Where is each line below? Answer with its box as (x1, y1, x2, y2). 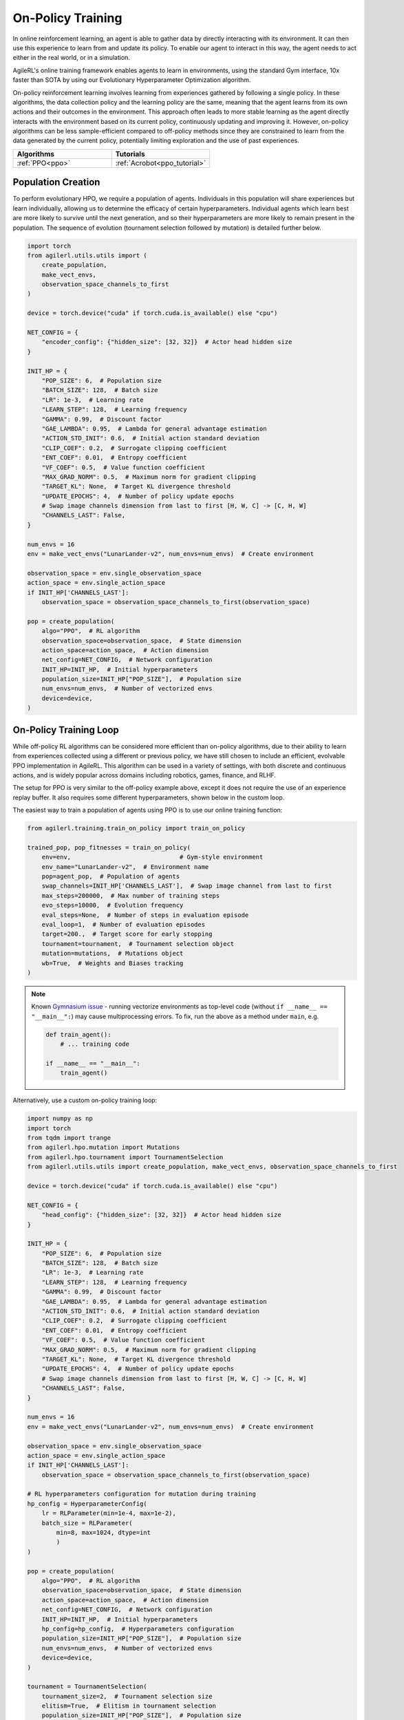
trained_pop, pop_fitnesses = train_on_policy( (27, 843, 191, 851)
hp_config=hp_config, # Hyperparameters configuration (41, 1624, 235, 1633)
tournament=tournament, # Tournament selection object (41, 940, 235, 947)
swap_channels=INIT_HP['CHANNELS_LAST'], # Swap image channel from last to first (41, 882, 332, 890)
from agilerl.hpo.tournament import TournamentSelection (27, 1153, 224, 1161)
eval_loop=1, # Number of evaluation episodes (41, 921, 206, 928)
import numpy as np (27, 1115, 93, 1123)
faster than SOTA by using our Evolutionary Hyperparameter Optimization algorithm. (12, 76, 251, 84)
